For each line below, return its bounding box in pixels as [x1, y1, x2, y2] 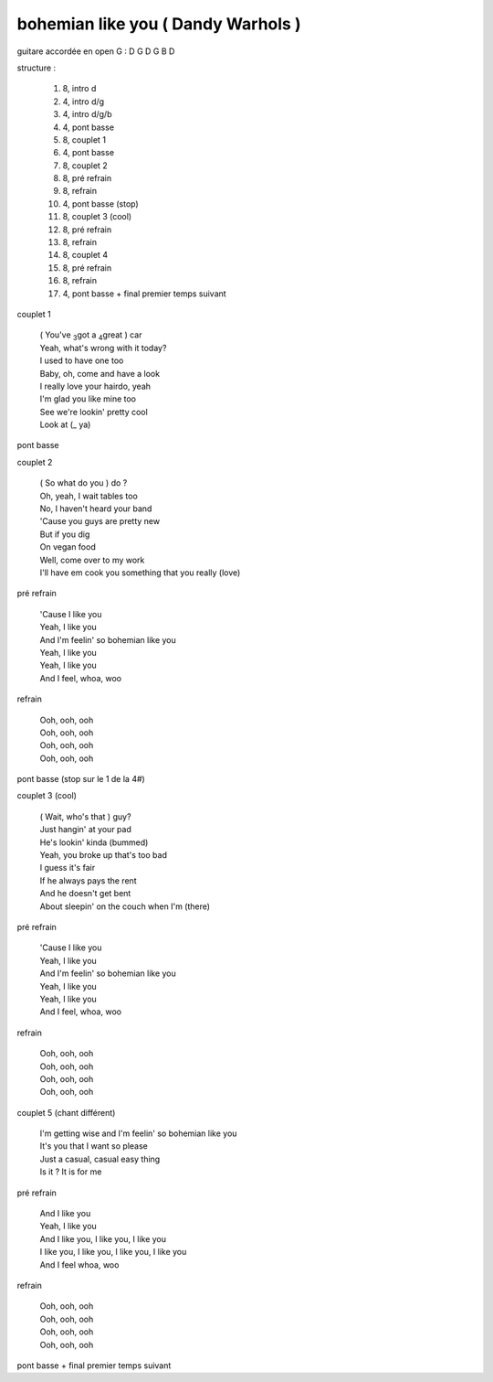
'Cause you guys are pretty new [39, 516, 160, 527]
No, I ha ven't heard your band [39, 503, 152, 514]
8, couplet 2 [62, 160, 109, 171]
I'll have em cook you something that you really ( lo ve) [39, 567, 241, 578]
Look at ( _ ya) [39, 419, 91, 430]
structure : [16, 62, 57, 73]
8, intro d [62, 83, 97, 94]
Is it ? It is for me [39, 1166, 102, 1177]
